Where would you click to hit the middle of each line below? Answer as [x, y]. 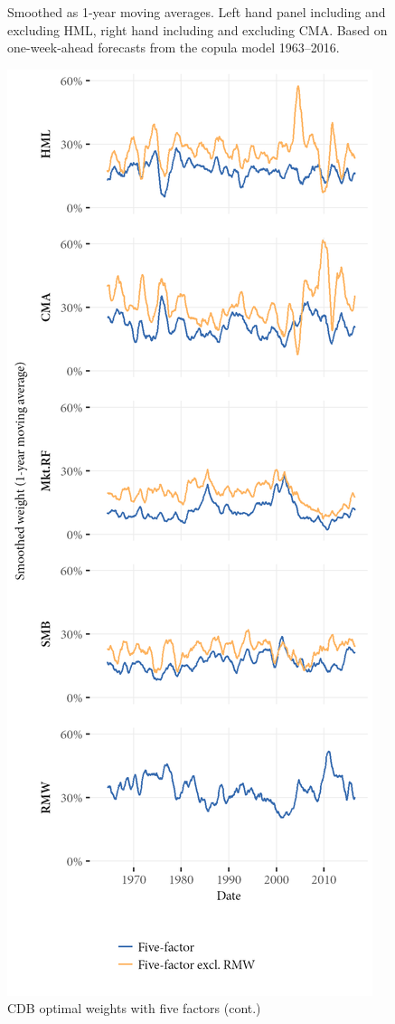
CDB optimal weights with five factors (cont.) [134, 1008]
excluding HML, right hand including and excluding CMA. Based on [197, 29]
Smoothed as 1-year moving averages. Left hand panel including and [197, 12]
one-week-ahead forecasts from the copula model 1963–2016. [174, 47]
